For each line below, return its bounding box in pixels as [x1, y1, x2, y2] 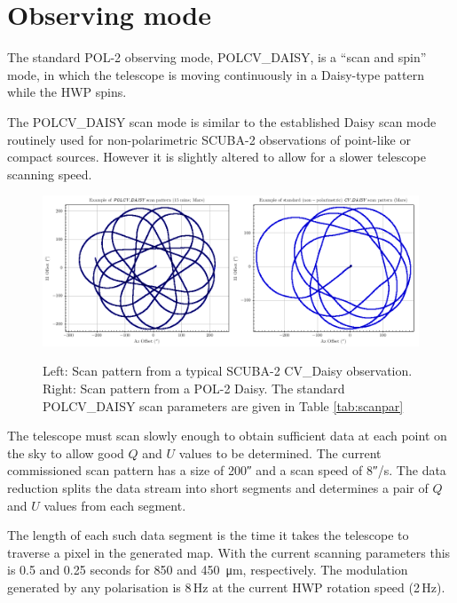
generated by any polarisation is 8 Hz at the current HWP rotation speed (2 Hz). [7, 578, 445, 596]
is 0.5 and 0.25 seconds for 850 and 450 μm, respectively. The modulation [7, 560, 408, 579]
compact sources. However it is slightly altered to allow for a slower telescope [7, 147, 426, 166]
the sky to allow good [7, 443, 124, 462]
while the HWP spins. [7, 83, 127, 101]
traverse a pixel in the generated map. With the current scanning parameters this [7, 543, 451, 561]
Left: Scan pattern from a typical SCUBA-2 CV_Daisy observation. [43, 361, 413, 380]
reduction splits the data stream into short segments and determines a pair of [7, 479, 429, 497]
